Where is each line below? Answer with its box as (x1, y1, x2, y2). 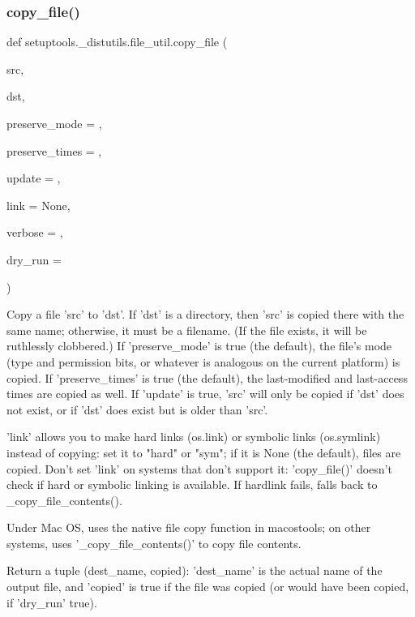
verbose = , (6, 224, 63, 241)
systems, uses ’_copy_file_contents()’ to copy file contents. (6, 534, 302, 551)
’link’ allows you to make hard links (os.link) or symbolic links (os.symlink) (6, 428, 381, 445)
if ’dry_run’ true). (6, 593, 97, 611)
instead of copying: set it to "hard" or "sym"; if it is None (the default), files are (6, 443, 401, 461)
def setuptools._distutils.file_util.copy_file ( (6, 33, 228, 50)
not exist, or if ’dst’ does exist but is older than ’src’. (6, 401, 268, 418)
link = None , (6, 196, 71, 213)
